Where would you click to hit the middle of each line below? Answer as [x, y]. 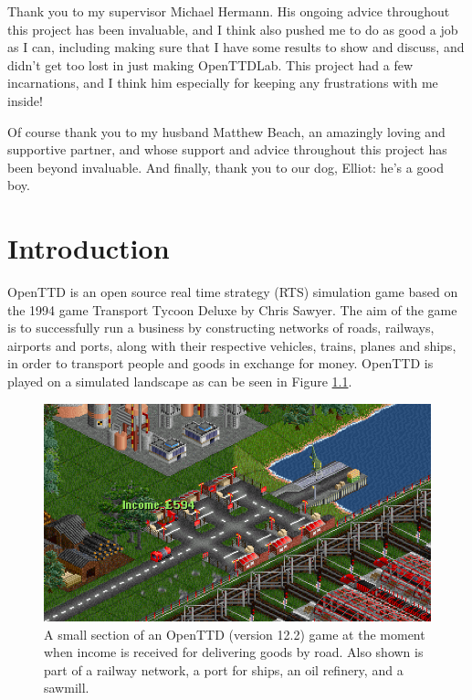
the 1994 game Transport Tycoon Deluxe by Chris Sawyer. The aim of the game [232, 309]
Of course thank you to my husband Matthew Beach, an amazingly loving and [226, 131]
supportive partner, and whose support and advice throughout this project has [227, 149]
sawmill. [67, 688]
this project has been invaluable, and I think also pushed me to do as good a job [233, 29]
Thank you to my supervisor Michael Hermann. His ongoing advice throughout [229, 11]
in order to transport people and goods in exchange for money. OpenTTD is [220, 363]
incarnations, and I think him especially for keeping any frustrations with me [223, 83]
